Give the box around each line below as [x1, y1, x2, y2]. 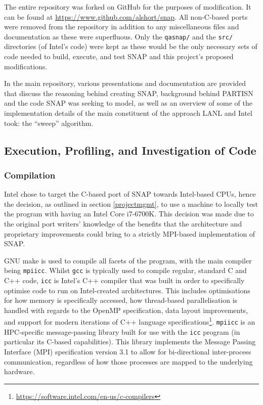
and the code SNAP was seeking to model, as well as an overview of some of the [4, 98, 252, 108]
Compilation [4, 168, 56, 181]
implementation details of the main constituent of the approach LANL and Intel [4, 108, 252, 118]
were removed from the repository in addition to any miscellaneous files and [4, 21, 239, 32]
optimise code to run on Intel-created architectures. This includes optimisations [4, 285, 250, 295]
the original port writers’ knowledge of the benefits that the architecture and [4, 218, 242, 229]
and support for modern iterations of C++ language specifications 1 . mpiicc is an [4, 315, 255, 327]
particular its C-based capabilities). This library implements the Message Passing [4, 336, 256, 347]
